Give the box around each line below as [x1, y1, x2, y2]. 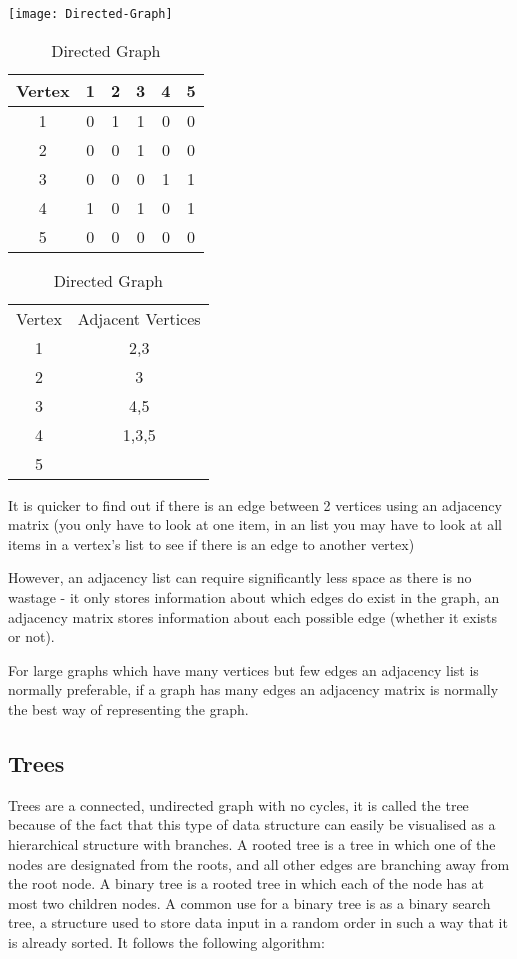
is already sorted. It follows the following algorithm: [8, 931, 325, 952]
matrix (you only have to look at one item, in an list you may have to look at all [8, 514, 502, 535]
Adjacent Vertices [77, 306, 201, 330]
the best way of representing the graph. [8, 699, 249, 719]
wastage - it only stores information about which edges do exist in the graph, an [8, 587, 500, 608]
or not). [8, 626, 55, 647]
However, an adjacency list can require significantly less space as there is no [8, 567, 472, 588]
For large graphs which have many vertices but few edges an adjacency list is [8, 659, 479, 680]
